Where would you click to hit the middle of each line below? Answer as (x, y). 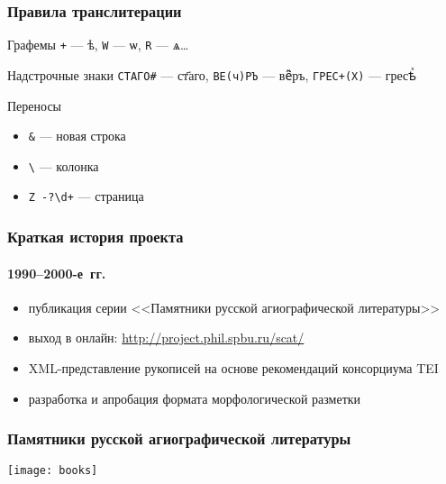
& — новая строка (77, 136)
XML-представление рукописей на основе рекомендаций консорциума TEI (233, 367)
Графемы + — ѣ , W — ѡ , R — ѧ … (98, 45)
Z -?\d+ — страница (86, 196)
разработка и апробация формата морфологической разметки (195, 398)
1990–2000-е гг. (57, 273)
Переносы (34, 105)
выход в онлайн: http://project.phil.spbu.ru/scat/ (166, 338)
